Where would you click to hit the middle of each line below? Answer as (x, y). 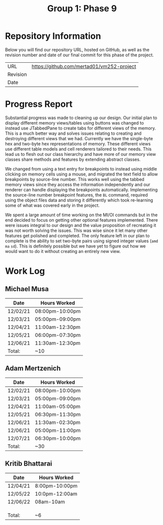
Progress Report (39, 104)
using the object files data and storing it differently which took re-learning (79, 200)
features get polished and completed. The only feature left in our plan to (77, 235)
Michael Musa (27, 289)
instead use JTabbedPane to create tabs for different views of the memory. (81, 128)
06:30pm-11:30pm (58, 414)
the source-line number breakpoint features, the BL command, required (76, 195)
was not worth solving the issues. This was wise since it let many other (76, 230)
